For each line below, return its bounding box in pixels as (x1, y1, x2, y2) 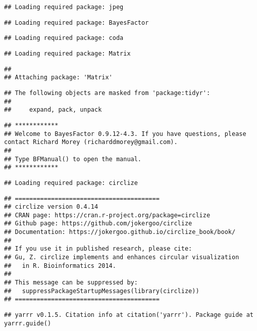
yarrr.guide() (4, 319, 52, 327)
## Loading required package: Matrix (4, 50, 131, 57)
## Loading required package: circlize (4, 179, 138, 186)
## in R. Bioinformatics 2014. (4, 262, 116, 269)
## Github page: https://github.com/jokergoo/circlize (4, 220, 192, 227)
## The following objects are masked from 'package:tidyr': (4, 89, 211, 97)
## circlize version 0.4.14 (4, 203, 98, 211)
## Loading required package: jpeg (4, 4, 124, 11)
